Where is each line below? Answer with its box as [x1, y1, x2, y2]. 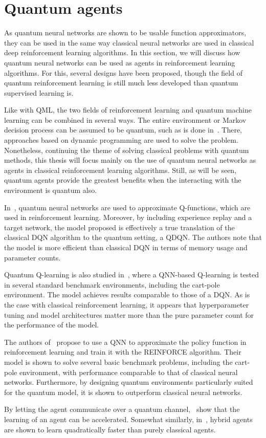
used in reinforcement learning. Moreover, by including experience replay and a [4, 212, 252, 223]
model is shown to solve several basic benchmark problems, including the [4, 356, 233, 367]
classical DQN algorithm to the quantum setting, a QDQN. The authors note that [4, 232, 262, 243]
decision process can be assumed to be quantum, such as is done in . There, [4, 124, 242, 135]
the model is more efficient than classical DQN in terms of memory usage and [4, 242, 248, 252]
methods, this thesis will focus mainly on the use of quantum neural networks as [4, 155, 256, 165]
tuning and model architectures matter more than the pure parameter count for [4, 309, 254, 320]
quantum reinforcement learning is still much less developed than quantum [4, 77, 238, 88]
